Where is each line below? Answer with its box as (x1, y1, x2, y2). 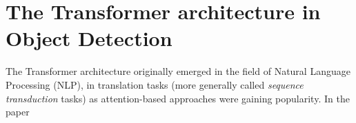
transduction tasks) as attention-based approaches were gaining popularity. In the (6, 91, 350, 105)
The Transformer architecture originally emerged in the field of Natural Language (6, 64, 350, 78)
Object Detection (6, 24, 172, 52)
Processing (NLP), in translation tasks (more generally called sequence (6, 77, 304, 91)
